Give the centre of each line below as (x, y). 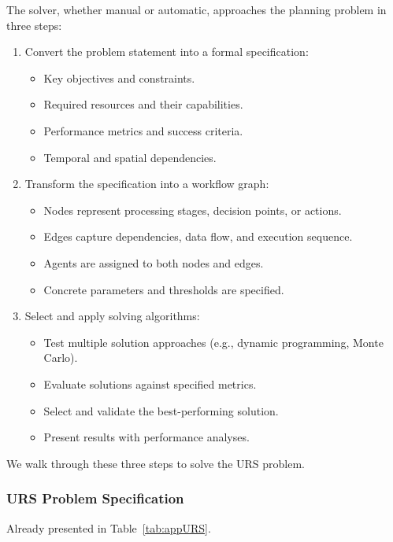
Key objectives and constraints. (119, 77)
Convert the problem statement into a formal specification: (167, 52)
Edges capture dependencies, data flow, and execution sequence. (198, 236)
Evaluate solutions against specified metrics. (150, 383)
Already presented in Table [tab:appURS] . (109, 527)
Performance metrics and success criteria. (143, 130)
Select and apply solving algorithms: (112, 316)
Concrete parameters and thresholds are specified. (164, 289)
